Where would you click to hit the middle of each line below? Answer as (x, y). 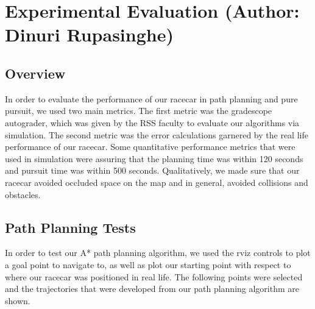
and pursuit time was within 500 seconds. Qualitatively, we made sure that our (152, 170)
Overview (35, 73)
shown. (18, 300)
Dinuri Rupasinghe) (89, 34)
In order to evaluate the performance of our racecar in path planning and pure (151, 98)
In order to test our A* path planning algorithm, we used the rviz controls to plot (158, 253)
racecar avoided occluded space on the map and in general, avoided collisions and (157, 182)
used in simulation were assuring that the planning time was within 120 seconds (154, 158)
